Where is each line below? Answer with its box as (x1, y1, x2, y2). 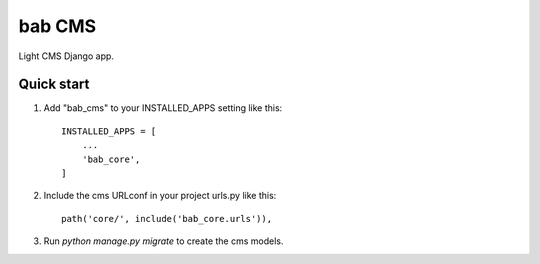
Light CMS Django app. (18, 50, 115, 62)
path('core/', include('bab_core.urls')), (61, 213, 273, 224)
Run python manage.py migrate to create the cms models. (43, 235, 284, 247)
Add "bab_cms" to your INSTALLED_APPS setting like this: (43, 102, 283, 114)
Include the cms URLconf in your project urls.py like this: (43, 190, 277, 202)
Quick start (18, 76, 90, 93)
